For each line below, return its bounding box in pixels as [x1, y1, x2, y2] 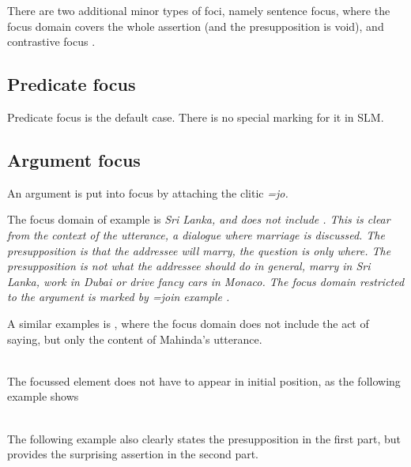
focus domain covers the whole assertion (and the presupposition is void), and [7, 17, 384, 34]
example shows [7, 388, 79, 405]
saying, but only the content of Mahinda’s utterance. [7, 330, 262, 347]
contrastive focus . [7, 33, 96, 50]
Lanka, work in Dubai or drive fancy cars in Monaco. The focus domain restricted [7, 273, 405, 289]
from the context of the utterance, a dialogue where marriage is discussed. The [7, 226, 385, 243]
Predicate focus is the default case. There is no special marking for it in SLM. [7, 108, 384, 125]
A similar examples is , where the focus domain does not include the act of [7, 314, 369, 331]
